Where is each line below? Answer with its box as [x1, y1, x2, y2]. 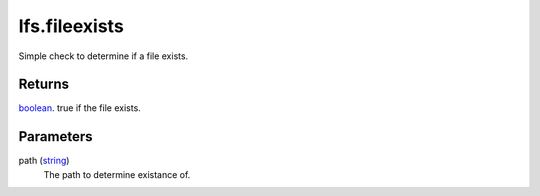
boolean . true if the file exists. [18, 102, 142, 114]
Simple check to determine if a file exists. [18, 50, 189, 62]
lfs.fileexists [18, 15, 124, 37]
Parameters [18, 128, 93, 145]
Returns [18, 76, 70, 93]
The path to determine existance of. [43, 168, 191, 180]
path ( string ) [18, 155, 70, 167]
